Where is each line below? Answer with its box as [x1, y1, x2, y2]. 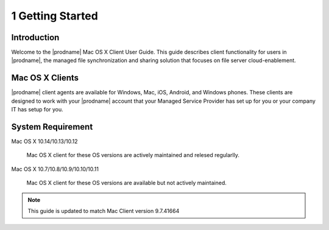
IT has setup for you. [11, 106, 63, 113]
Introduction [11, 32, 60, 43]
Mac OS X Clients [11, 73, 79, 83]
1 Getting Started [11, 9, 99, 23]
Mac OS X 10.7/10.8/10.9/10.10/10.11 [11, 165, 99, 173]
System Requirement [11, 122, 93, 132]
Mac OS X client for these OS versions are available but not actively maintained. [26, 179, 227, 187]
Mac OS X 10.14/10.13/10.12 [11, 138, 78, 145]
